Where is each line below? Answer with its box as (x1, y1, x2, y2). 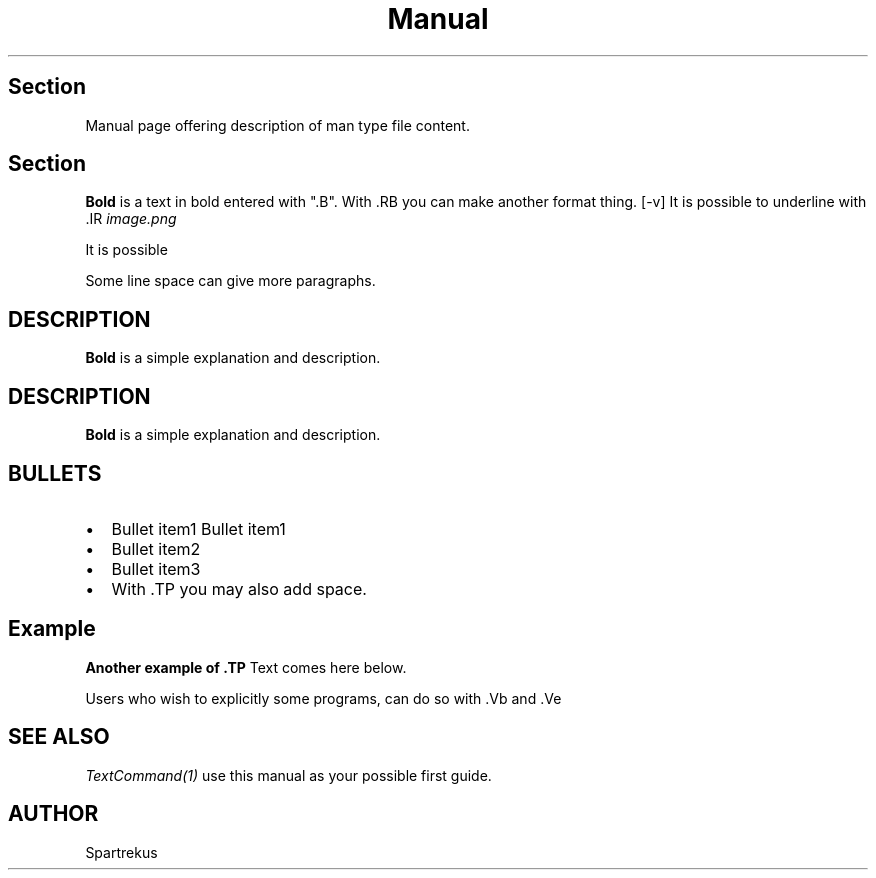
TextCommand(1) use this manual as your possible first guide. (85, 766, 492, 784)
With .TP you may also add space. (111, 578, 367, 599)
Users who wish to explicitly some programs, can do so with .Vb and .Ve (85, 689, 562, 707)
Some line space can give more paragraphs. (85, 272, 376, 290)
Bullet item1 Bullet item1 (111, 518, 286, 539)
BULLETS (8, 460, 102, 486)
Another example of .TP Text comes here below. (85, 658, 407, 676)
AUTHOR (8, 801, 99, 827)
